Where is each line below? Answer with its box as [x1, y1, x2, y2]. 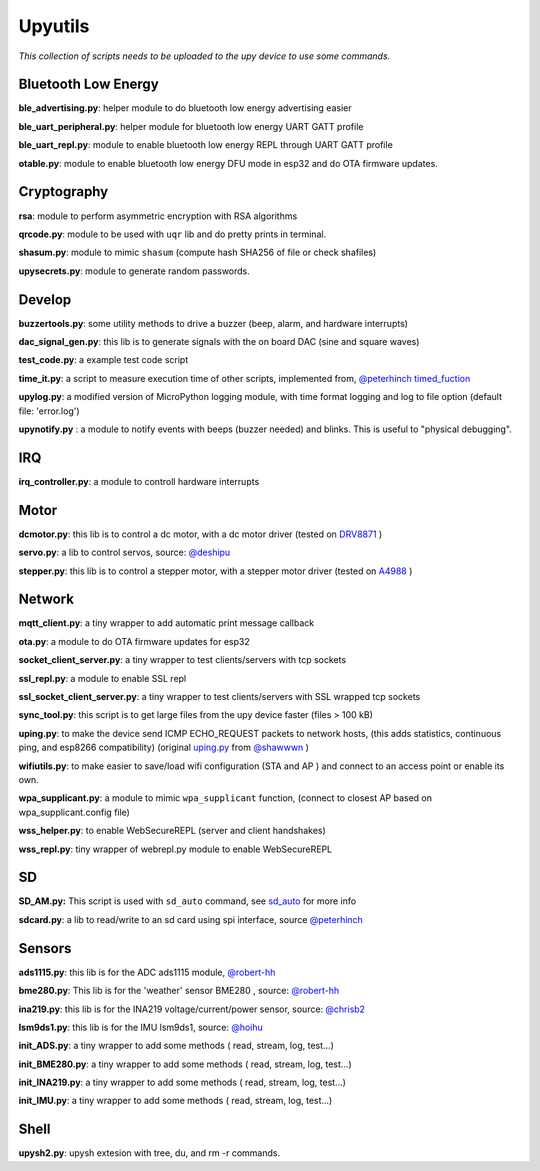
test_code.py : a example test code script [18, 354, 189, 366]
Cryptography [18, 183, 109, 200]
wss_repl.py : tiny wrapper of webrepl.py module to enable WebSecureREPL [18, 843, 333, 855]
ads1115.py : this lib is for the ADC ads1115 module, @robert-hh [18, 966, 276, 978]
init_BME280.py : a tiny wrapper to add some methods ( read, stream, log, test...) [18, 1058, 352, 1070]
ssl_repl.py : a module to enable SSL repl [18, 672, 187, 684]
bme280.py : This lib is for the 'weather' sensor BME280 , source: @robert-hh [18, 985, 340, 997]
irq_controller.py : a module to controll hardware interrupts [18, 475, 260, 487]
